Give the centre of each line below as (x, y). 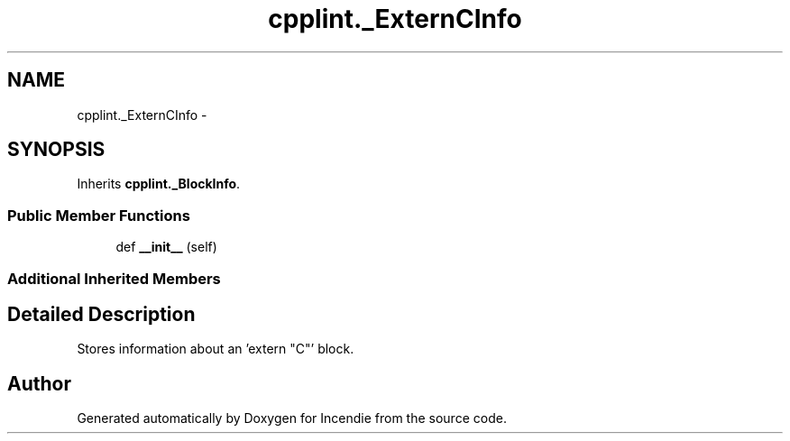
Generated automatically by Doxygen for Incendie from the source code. (292, 418)
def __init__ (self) (166, 247)
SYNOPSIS (56, 150)
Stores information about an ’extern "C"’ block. (216, 349)
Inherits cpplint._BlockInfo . (159, 184)
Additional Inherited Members (114, 278)
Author (39, 383)
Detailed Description (101, 314)
